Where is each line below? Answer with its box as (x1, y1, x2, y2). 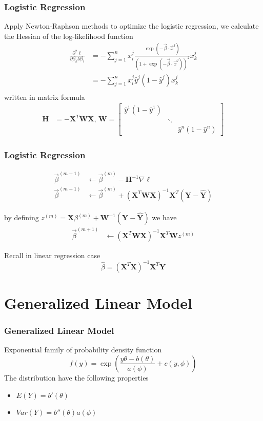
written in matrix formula (4, 91, 85, 102)
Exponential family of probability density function (4, 344, 162, 355)
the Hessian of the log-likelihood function (4, 30, 133, 41)
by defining (4, 212, 39, 222)
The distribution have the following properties (4, 372, 149, 383)
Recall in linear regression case (4, 249, 100, 260)
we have (152, 212, 177, 222)
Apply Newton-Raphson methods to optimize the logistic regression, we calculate (4, 20, 259, 31)
